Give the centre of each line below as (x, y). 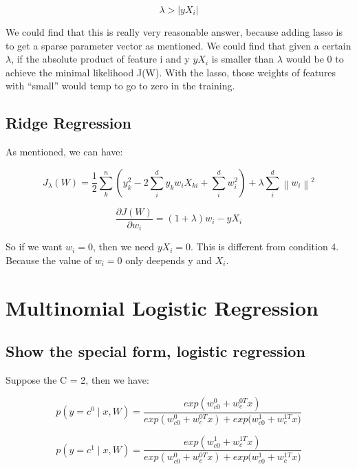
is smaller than (243, 59)
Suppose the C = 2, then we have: (77, 380)
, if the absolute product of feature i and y (100, 59)
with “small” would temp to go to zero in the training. (120, 86)
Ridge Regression (68, 123)
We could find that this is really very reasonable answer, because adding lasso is (174, 32)
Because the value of (49, 260)
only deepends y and (169, 260)
